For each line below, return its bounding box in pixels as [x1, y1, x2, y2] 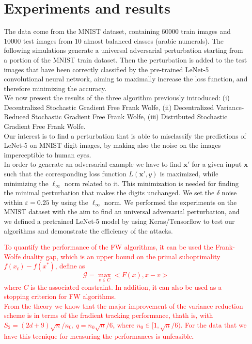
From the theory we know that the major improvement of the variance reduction [4, 300, 243, 311]
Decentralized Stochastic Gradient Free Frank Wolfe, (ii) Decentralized [4, 102, 214, 112]
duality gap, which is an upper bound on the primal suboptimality [23, 251, 220, 261]
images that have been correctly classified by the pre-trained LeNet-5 [4, 64, 209, 74]
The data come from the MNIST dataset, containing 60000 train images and [4, 26, 231, 36]
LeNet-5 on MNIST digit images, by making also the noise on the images [4, 140, 221, 150]
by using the [51, 197, 88, 207]
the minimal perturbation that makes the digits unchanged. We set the [4, 188, 215, 198]
